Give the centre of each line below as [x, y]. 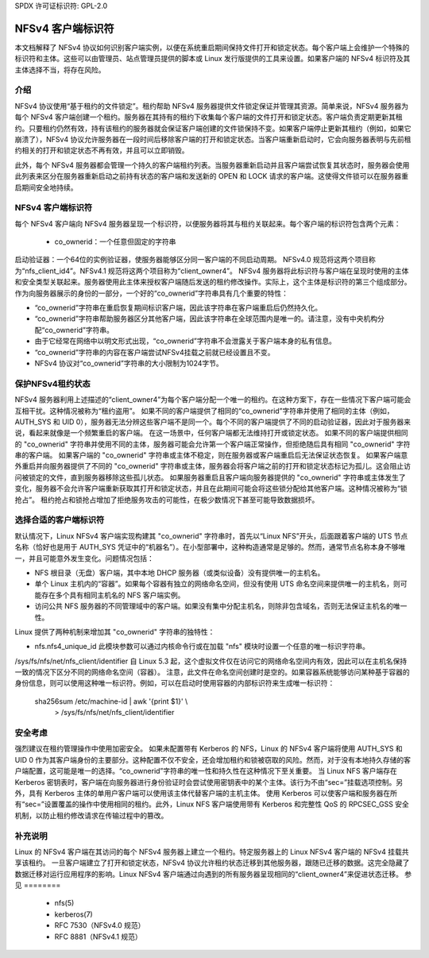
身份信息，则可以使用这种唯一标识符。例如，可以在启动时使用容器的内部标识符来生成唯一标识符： [175, 683]
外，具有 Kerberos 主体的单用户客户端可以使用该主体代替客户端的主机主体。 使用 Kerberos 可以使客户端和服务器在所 [206, 793]
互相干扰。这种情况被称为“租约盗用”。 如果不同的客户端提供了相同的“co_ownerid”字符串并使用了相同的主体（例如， [204, 411]
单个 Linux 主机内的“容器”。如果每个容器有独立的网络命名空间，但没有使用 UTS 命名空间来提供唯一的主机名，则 [218, 584]
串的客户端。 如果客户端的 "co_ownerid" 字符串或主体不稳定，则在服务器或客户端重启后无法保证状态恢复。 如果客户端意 [211, 455]
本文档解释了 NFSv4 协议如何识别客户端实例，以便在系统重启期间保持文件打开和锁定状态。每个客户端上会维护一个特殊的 [212, 47]
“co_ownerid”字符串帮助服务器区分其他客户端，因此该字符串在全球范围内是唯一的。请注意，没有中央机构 [206, 319]
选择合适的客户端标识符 [60, 520]
